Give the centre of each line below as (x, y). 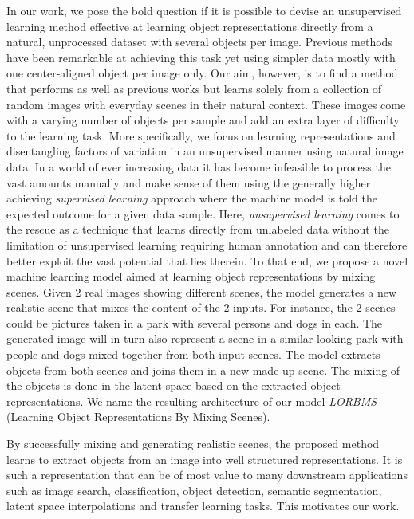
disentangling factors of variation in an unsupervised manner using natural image (205, 151)
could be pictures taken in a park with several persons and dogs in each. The (195, 322)
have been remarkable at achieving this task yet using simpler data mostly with (201, 57)
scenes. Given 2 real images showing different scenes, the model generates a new (202, 291)
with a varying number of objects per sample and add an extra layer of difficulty (203, 120)
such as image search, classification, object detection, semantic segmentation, (194, 490)
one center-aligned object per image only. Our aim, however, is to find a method (202, 73)
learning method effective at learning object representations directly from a (190, 26)
